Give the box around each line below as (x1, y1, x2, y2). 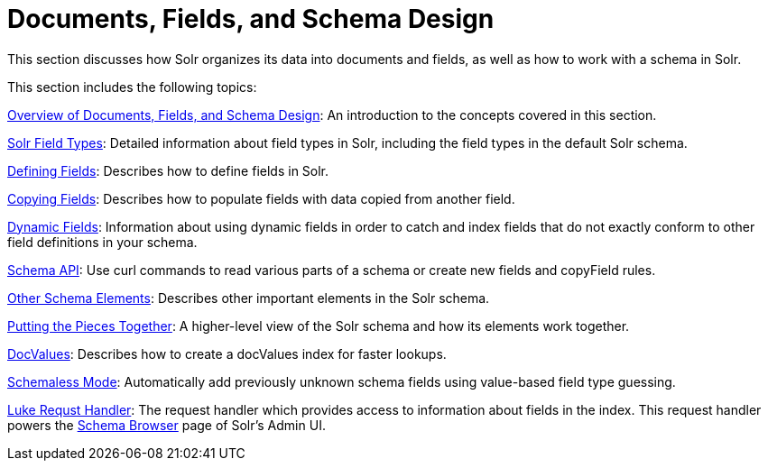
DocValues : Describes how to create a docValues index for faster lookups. (7, 345, 447, 362)
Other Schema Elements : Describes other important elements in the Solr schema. (7, 289, 490, 306)
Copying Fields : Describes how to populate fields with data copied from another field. (7, 190, 515, 206)
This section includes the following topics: (7, 78, 257, 95)
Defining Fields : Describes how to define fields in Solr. (7, 162, 329, 179)
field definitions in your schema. (7, 234, 198, 250)
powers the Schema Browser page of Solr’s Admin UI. (7, 417, 326, 433)
